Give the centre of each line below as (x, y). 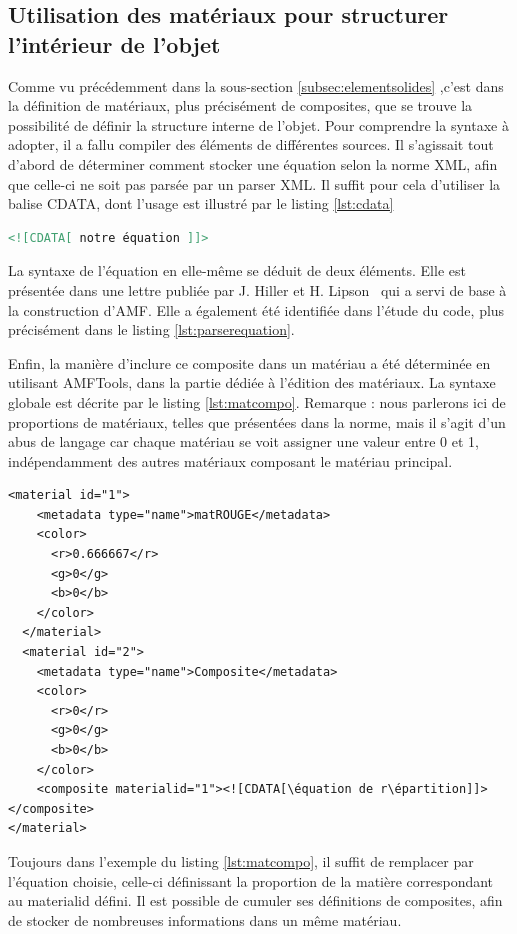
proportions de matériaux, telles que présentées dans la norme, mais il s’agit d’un (257, 421)
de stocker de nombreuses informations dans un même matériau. (205, 919)
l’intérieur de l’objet (114, 43)
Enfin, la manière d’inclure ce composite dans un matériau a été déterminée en (249, 362)
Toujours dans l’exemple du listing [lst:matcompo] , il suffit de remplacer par (241, 860)
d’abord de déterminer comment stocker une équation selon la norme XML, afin (253, 163)
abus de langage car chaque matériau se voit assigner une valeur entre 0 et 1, (244, 441)
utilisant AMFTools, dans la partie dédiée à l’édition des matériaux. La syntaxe (252, 382)
